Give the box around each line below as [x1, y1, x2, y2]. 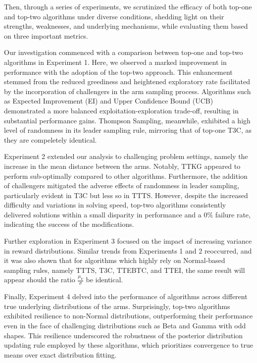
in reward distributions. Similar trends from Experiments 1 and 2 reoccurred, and [4, 245, 252, 256]
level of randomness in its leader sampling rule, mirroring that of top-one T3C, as [4, 125, 252, 135]
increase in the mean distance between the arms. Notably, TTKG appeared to [4, 160, 241, 171]
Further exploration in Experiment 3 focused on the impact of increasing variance [4, 236, 252, 246]
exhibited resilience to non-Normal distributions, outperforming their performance [4, 311, 253, 321]
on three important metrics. [4, 30, 88, 41]
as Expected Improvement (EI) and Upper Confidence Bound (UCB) [4, 96, 213, 106]
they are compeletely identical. [4, 134, 97, 145]
